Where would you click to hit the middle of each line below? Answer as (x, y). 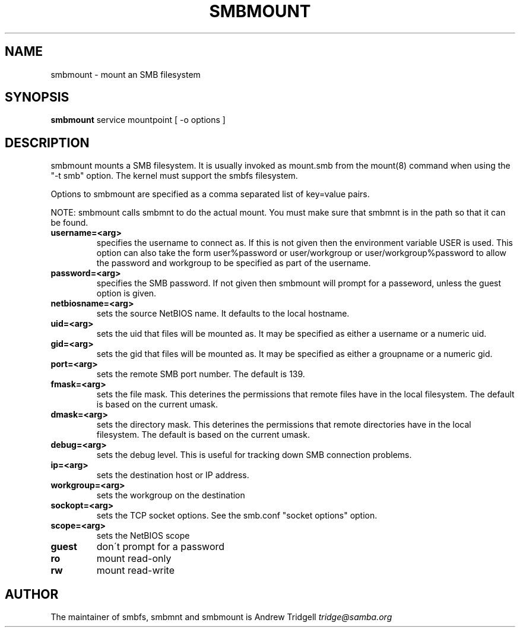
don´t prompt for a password (161, 547)
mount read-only (134, 559)
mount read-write (135, 571)
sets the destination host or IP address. (173, 475)
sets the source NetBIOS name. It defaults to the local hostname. (223, 314)
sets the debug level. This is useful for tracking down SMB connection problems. (254, 455)
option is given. (126, 293)
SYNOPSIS (37, 97)
